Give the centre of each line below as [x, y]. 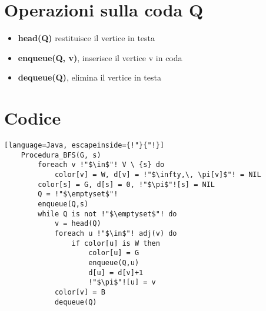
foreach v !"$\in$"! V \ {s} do [101, 165]
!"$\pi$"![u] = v [122, 282]
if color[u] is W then [116, 243]
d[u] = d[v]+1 [116, 272]
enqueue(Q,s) [63, 204]
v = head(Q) [78, 224]
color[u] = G [114, 253]
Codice [33, 118]
